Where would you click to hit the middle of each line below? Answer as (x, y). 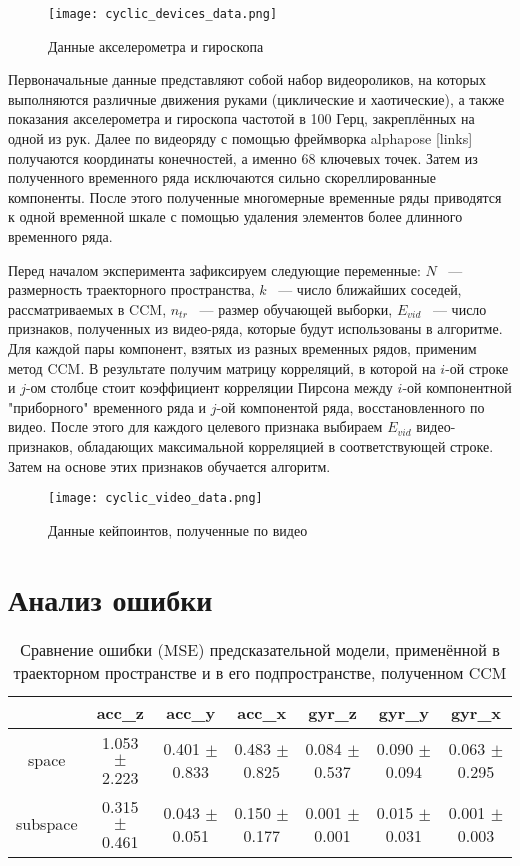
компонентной (469, 387)
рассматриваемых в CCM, (87, 308)
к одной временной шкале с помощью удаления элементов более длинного (235, 216)
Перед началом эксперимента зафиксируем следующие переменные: (214, 269)
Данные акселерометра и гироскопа (156, 45)
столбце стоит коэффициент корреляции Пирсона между (221, 387)
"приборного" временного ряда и (107, 406)
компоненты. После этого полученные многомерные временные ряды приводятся (255, 196)
